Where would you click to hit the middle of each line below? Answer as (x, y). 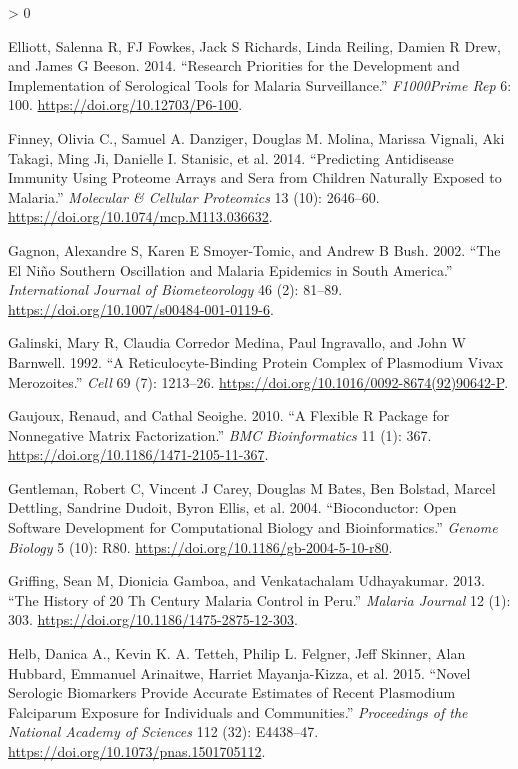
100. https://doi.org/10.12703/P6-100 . (125, 104)
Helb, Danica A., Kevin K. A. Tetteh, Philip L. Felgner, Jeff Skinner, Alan (237, 653)
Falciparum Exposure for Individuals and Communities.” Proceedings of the (238, 711)
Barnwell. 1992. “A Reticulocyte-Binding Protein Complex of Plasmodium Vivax (256, 361)
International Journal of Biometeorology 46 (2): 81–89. (175, 289)
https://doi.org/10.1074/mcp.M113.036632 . (140, 216)
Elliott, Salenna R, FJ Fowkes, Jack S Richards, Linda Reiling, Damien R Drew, (254, 45)
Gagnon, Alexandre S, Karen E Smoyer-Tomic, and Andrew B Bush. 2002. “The (254, 249)
